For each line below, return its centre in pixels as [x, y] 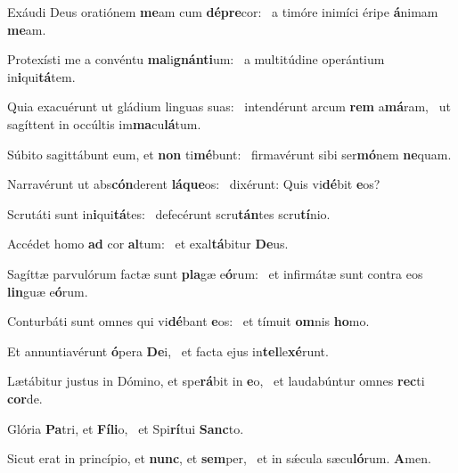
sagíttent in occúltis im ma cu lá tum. [104, 123]
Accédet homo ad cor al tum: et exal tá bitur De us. [148, 244]
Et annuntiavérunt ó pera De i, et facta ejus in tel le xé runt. [168, 351]
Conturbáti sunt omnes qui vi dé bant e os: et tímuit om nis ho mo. [188, 321]
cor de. [25, 398]
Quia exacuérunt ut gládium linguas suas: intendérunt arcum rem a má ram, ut [229, 106]
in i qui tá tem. [41, 76]
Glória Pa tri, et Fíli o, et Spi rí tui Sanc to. [126, 428]
